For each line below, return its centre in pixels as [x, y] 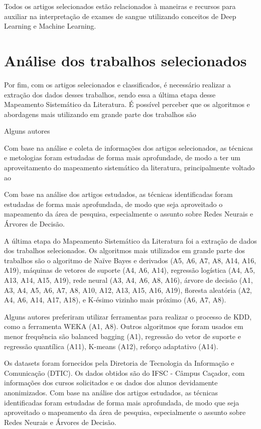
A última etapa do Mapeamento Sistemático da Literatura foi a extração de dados [130, 240]
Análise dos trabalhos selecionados [125, 60]
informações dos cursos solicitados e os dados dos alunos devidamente [111, 383]
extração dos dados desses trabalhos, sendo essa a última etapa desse [110, 94]
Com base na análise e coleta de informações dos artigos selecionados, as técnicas [129, 147]
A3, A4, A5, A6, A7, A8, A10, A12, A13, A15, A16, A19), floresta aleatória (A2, [128, 290]
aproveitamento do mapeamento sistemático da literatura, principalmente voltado [129, 168]
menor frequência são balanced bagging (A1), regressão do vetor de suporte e [122, 336]
